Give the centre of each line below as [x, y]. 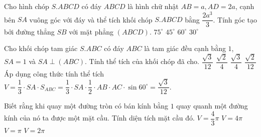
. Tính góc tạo [235, 19]
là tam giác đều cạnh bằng [185, 48]
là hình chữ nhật [153, 6]
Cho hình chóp [27, 6]
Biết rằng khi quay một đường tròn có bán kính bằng [86, 106]
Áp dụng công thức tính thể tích [54, 73]
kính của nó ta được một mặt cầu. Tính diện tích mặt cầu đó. [99, 118]
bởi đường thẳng [29, 31]
